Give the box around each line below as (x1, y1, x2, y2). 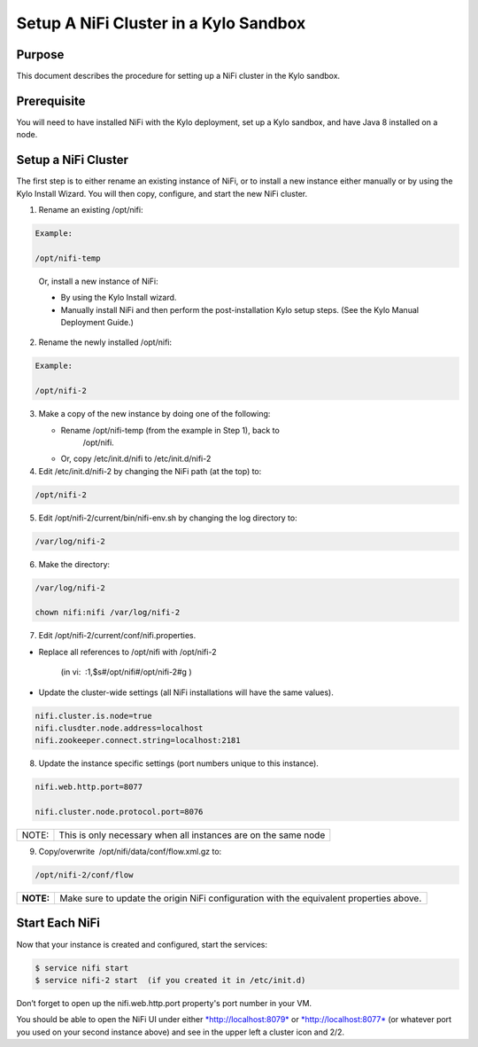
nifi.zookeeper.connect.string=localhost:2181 (35, 736, 241, 746)
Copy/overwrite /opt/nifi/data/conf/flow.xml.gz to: (38, 847, 222, 857)
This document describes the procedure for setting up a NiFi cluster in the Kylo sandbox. (16, 71, 341, 82)
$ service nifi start (35, 963, 129, 973)
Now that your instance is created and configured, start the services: (16, 939, 267, 949)
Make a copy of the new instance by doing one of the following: (38, 409, 271, 419)
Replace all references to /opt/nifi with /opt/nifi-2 (38, 646, 217, 657)
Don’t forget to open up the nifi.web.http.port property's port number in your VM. (16, 997, 312, 1008)
